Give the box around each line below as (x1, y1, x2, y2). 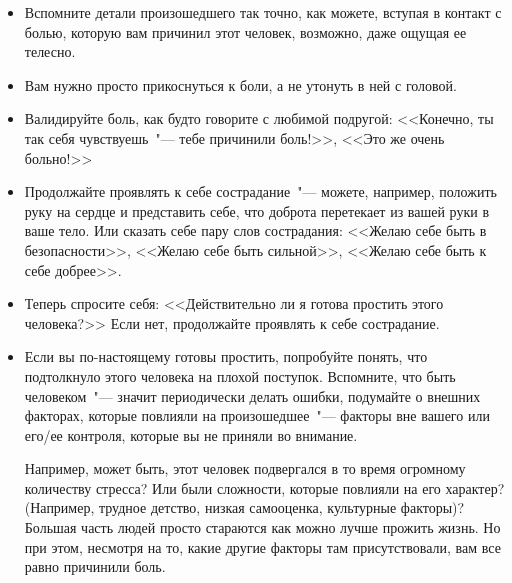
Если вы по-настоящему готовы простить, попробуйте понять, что (24, 346, 428, 367)
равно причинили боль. (24, 556, 166, 577)
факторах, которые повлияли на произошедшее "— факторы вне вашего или (24, 405, 490, 426)
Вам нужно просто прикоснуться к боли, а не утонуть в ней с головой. (24, 74, 457, 95)
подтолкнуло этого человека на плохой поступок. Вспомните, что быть (24, 365, 456, 386)
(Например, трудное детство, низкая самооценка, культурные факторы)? (24, 497, 465, 518)
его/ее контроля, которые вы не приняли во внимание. (24, 424, 358, 445)
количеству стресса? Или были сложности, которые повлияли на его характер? (24, 477, 505, 498)
